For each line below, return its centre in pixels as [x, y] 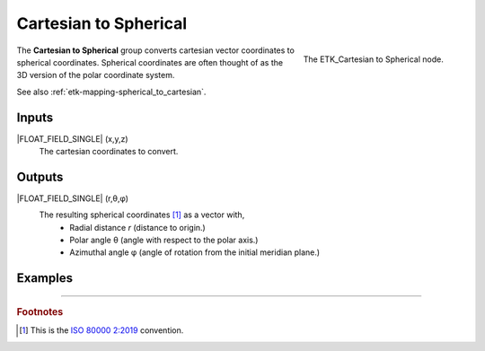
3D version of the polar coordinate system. [96, 75]
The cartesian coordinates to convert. [109, 152]
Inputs [35, 117]
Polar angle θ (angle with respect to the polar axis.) [164, 240]
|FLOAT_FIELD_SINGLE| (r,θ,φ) [73, 198]
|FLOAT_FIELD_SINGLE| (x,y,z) [73, 138]
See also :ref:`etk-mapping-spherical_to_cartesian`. [111, 92]
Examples [45, 278]
